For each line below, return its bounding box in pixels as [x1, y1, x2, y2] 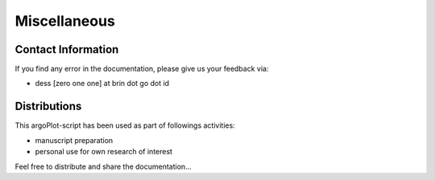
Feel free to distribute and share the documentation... [14, 162, 193, 171]
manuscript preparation [35, 135, 114, 145]
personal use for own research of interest [35, 147, 173, 157]
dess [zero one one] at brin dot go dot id [35, 79, 169, 88]
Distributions [14, 100, 82, 113]
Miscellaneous [14, 12, 116, 30]
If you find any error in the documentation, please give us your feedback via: [14, 64, 269, 74]
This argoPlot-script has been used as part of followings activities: [14, 121, 235, 130]
